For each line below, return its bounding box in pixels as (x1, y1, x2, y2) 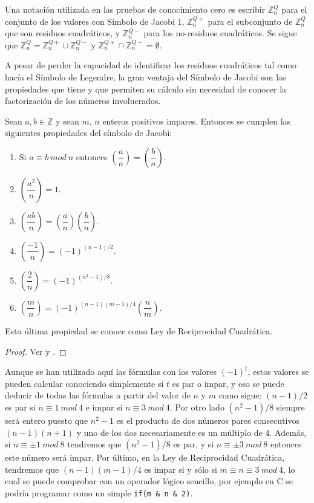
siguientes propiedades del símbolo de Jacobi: (5, 126, 172, 139)
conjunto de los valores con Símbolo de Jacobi (5, 15, 175, 27)
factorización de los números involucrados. (5, 94, 161, 107)
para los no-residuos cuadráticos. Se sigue (143, 27, 297, 39)
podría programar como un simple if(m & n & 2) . (5, 486, 193, 499)
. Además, (269, 426, 307, 438)
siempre (276, 400, 305, 413)
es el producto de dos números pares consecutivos (116, 414, 299, 426)
